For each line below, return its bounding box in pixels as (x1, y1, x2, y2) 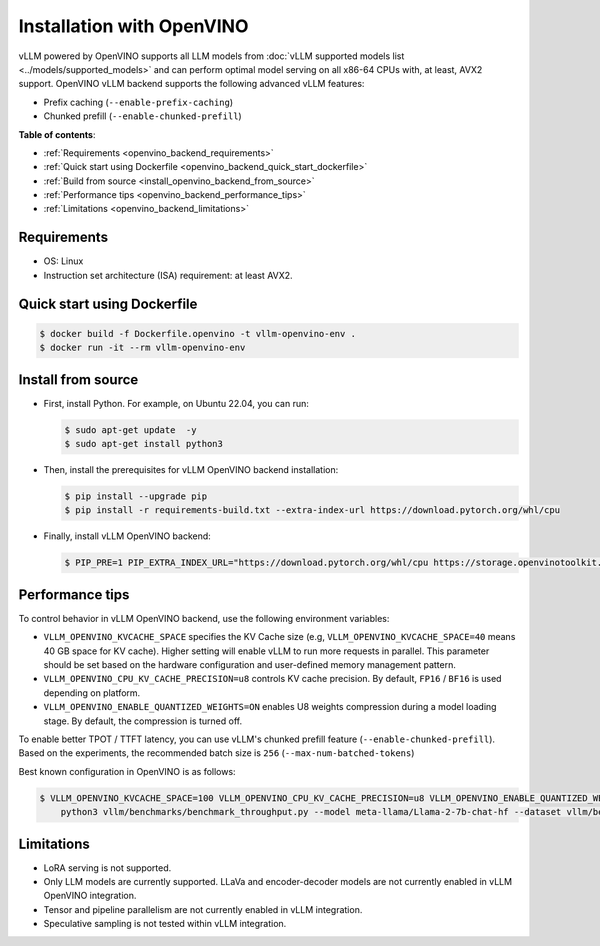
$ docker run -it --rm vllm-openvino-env (39, 342, 246, 354)
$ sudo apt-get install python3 (64, 438, 224, 450)
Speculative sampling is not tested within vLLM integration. (43, 918, 287, 930)
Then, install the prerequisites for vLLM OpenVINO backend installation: (43, 464, 339, 475)
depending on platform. (43, 686, 141, 699)
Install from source (18, 371, 139, 388)
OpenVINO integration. (43, 890, 137, 902)
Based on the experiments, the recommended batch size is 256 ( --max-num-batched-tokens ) (18, 747, 415, 759)
